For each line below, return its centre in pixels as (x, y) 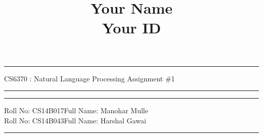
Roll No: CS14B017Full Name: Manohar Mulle (76, 110)
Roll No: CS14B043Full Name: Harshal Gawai (75, 120)
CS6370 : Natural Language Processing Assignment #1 (90, 78)
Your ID (131, 28)
